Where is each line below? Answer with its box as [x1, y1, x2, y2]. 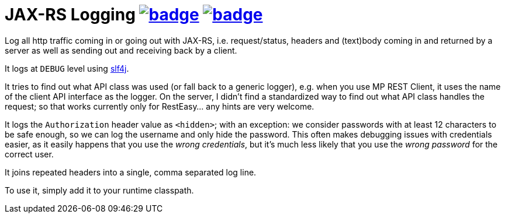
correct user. [5, 149, 54, 159]
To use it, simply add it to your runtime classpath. [5, 185, 194, 195]
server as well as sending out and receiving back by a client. [5, 45, 237, 55]
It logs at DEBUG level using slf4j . [5, 63, 129, 73]
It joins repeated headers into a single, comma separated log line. [5, 167, 257, 177]
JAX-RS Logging [5, 5, 136, 24]
